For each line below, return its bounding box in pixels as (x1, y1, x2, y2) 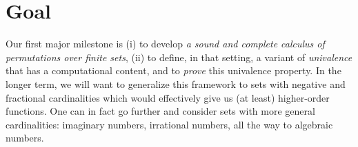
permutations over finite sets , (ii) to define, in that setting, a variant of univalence (6, 49, 352, 64)
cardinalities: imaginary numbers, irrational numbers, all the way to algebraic (6, 117, 333, 131)
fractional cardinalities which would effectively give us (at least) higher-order (6, 90, 330, 104)
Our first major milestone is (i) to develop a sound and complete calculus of (6, 36, 325, 51)
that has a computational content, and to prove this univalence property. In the (6, 63, 341, 78)
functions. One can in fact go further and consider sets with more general (6, 104, 315, 118)
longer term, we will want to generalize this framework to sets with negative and (6, 76, 346, 91)
